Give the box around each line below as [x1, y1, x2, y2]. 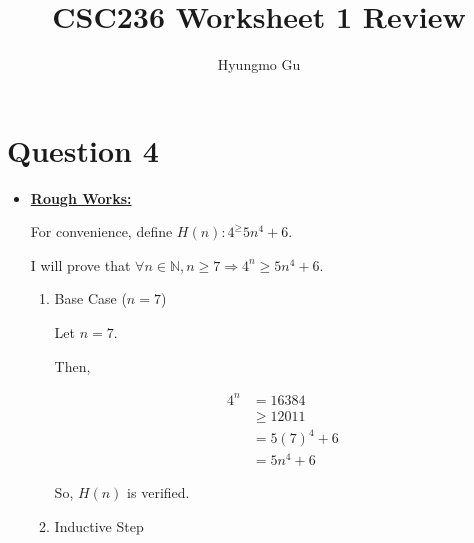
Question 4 [7, 129, 159, 170]
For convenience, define [30, 221, 173, 242]
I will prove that [30, 254, 131, 275]
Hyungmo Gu [217, 54, 301, 75]
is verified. [127, 482, 190, 503]
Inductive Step [54, 516, 144, 537]
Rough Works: [30, 187, 132, 208]
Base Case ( [54, 288, 127, 309]
